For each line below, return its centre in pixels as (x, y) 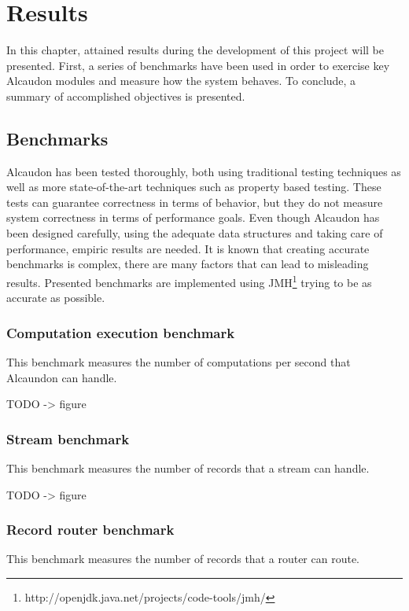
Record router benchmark (90, 530)
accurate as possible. (56, 298)
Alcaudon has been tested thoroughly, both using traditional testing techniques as (204, 171)
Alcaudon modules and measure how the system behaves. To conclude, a (181, 81)
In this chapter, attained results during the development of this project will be (195, 50)
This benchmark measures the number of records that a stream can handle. (188, 467)
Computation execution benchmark (121, 332)
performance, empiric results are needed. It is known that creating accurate (188, 248)
